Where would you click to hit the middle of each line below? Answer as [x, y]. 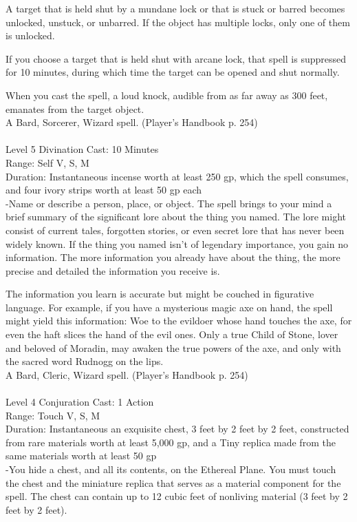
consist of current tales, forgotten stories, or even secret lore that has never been [175, 230]
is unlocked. [30, 35]
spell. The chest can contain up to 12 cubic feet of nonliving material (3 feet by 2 [177, 496]
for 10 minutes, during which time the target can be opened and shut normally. [173, 72]
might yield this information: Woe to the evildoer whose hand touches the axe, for [179, 321]
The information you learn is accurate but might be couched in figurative [160, 294]
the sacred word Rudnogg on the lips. [85, 361]
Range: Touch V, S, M [53, 415]
